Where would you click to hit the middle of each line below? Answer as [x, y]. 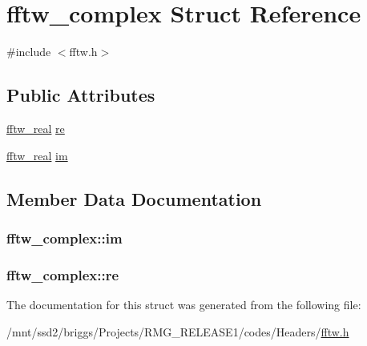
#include [29, 52]
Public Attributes [81, 95]
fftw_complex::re [63, 274]
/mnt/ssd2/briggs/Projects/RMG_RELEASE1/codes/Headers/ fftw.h [178, 331]
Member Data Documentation [134, 198]
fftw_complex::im [65, 237]
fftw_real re [36, 128]
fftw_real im [37, 155]
